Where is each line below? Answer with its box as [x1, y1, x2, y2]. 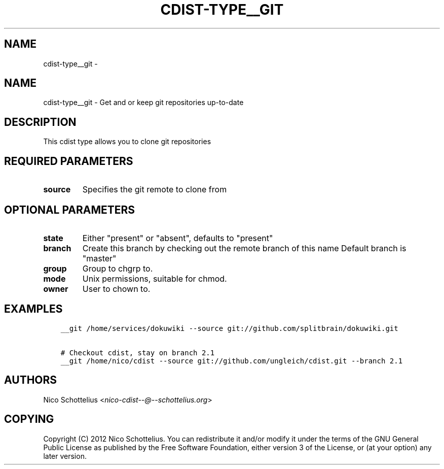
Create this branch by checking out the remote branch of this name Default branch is [82, 243, 406, 253]
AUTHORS [4, 374, 57, 387]
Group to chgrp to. [82, 263, 153, 274]
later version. [43, 451, 87, 460]
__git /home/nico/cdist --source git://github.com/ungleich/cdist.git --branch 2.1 [60, 356, 403, 365]
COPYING [4, 413, 54, 426]
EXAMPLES [4, 303, 63, 316]
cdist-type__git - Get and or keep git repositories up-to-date [43, 98, 244, 107]
